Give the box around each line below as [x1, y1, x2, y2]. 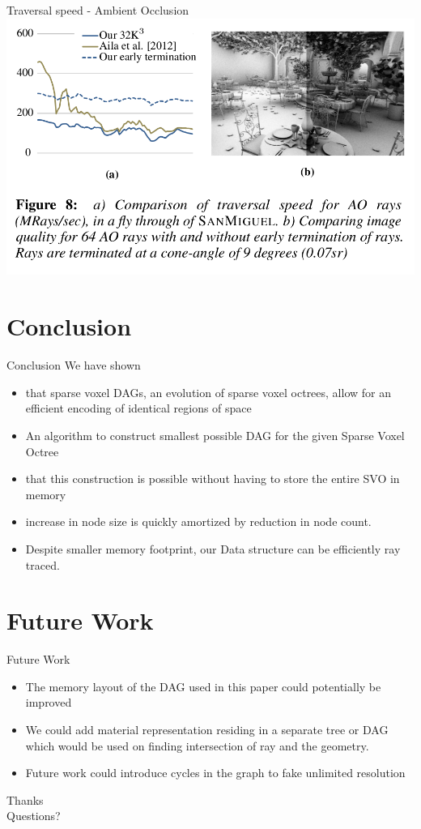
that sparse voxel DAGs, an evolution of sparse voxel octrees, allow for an [25, 383, 392, 400]
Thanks [6, 791, 44, 808]
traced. [25, 556, 60, 573]
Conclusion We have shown [6, 357, 141, 374]
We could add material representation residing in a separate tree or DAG [25, 721, 389, 738]
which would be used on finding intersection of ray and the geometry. [25, 737, 369, 754]
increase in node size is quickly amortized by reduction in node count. [25, 513, 372, 530]
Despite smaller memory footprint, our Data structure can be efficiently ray [25, 540, 401, 557]
